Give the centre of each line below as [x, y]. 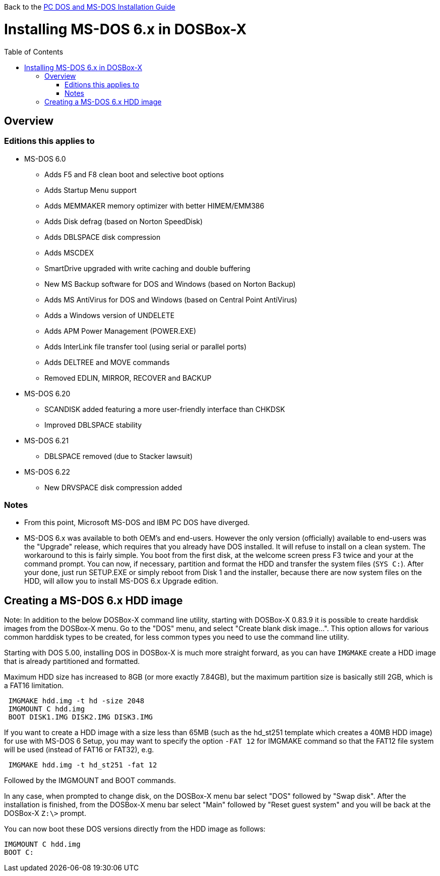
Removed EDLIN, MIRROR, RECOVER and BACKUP [128, 378]
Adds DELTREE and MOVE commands [107, 362]
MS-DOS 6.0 [45, 159]
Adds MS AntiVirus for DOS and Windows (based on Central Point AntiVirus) [171, 299]
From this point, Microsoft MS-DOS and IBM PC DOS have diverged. [137, 523]
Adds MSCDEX [69, 252]
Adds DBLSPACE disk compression [103, 237]
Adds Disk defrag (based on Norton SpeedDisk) [124, 221]
